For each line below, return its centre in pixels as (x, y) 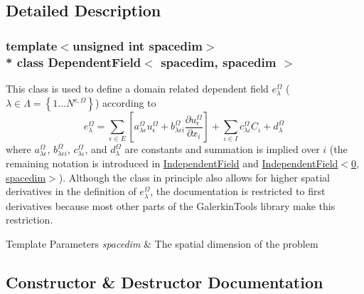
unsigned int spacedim (137, 45)
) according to (125, 103)
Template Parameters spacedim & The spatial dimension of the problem (162, 243)
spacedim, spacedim (219, 62)
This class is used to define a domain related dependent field (137, 88)
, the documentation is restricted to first (238, 191)
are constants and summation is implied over (222, 149)
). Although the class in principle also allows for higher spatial (194, 177)
